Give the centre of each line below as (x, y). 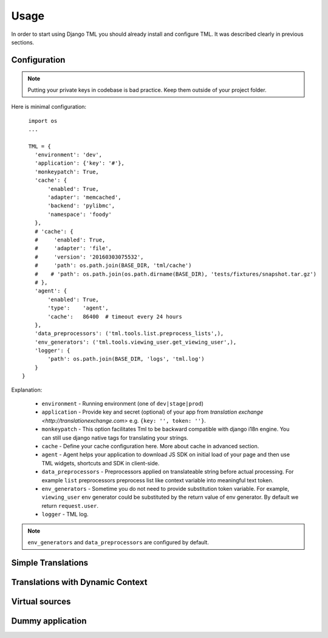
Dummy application (49, 621)
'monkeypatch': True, (67, 172)
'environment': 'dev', (68, 155)
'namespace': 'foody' (80, 214)
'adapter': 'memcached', (84, 197)
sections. (23, 42)
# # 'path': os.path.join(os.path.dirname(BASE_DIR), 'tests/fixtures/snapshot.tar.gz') (176, 274)
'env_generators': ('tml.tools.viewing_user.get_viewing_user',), (135, 342)
